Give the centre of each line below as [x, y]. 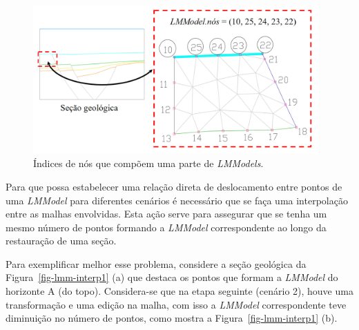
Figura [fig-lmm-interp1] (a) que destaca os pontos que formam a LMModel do [172, 277]
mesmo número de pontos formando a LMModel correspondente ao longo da [166, 227]
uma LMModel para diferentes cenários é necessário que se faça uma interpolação [177, 200]
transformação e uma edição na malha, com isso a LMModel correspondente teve [176, 304]
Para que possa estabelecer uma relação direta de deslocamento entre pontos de [174, 186]
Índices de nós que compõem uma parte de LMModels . [148, 163]
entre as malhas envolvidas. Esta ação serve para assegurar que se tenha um [166, 214]
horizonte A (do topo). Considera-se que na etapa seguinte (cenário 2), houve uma [179, 291]
